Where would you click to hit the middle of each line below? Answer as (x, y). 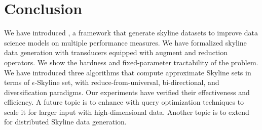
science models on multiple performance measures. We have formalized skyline (125, 42)
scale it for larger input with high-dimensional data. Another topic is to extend (127, 112)
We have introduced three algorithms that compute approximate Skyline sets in (128, 72)
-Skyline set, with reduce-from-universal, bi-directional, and (127, 82)
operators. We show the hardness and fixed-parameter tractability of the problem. (131, 62)
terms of (17, 82)
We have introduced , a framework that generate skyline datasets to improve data (131, 33)
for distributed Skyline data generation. (65, 122)
